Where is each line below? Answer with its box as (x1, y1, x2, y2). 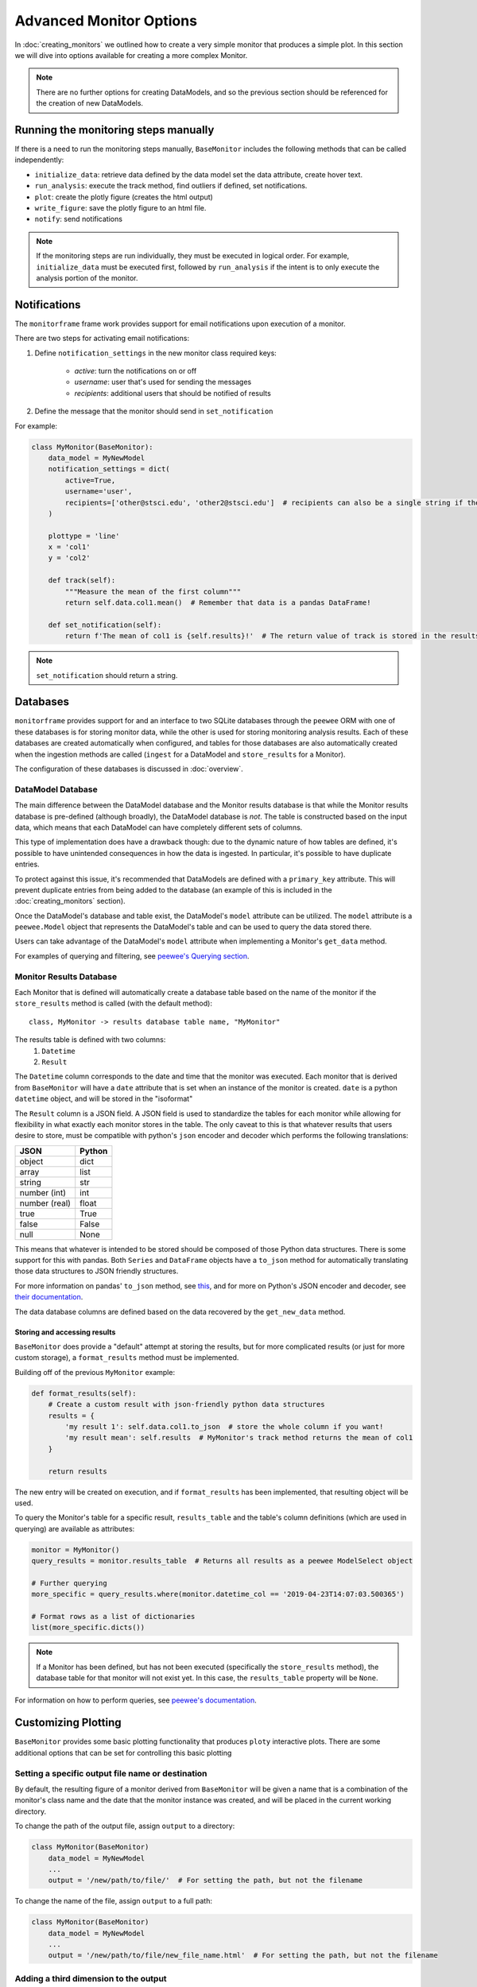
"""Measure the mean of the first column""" (64, 587, 242, 596)
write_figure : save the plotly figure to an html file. (34, 203, 207, 212)
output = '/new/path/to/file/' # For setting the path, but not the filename (48, 1876, 363, 1885)
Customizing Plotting (14, 1716, 122, 1729)
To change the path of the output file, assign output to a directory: (14, 1821, 235, 1831)
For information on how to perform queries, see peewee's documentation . (14, 1695, 258, 1705)
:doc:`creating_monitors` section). (14, 897, 126, 906)
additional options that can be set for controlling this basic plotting (14, 1748, 232, 1757)
